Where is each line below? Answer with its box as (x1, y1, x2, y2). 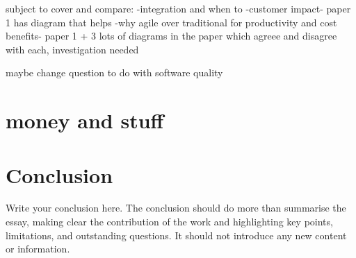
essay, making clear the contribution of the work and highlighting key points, (6, 214, 333, 229)
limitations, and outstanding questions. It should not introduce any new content (6, 227, 347, 242)
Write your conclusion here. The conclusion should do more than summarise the (6, 200, 346, 215)
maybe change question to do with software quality (6, 65, 223, 80)
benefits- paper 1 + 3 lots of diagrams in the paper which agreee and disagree (6, 28, 337, 43)
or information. (6, 241, 70, 256)
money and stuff (6, 106, 164, 135)
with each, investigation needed (6, 42, 139, 56)
